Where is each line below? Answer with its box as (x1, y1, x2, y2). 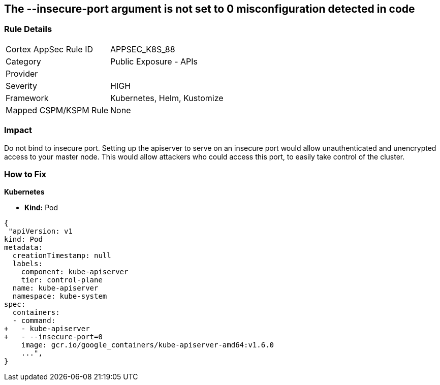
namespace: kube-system (12, 292, 107, 301)
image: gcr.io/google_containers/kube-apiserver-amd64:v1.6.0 (21, 341, 274, 349)
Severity (6, 80, 37, 91)
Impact (4, 125, 33, 136)
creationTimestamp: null (12, 251, 111, 260)
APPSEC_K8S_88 (110, 44, 175, 54)
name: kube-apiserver (12, 284, 99, 293)
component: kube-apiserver (21, 268, 129, 276)
